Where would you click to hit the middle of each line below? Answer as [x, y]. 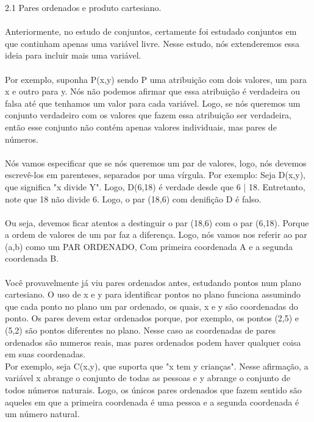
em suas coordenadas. [45, 354]
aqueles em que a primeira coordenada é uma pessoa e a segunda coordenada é [152, 402]
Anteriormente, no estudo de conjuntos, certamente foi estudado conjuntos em [151, 31]
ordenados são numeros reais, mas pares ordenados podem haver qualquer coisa [153, 342]
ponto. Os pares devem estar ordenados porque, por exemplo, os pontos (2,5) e [152, 318]
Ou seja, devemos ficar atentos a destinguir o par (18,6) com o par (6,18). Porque [157, 222]
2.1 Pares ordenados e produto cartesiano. [83, 7]
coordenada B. [32, 258]
